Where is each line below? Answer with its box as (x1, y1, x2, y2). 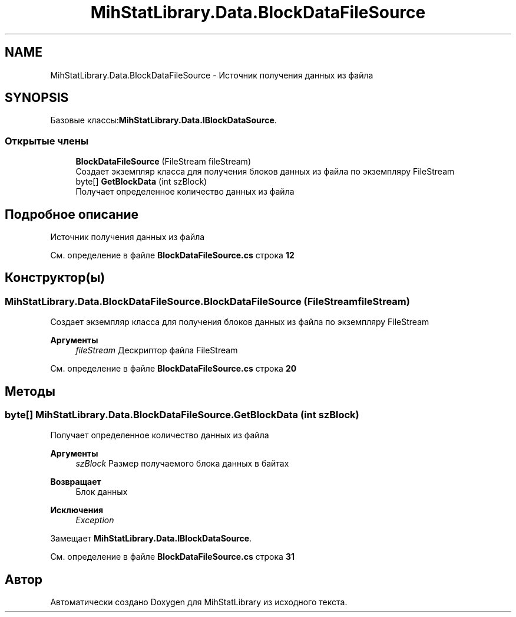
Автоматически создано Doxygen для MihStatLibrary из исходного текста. (50, 597, 348, 608)
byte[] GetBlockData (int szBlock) (75, 176, 207, 187)
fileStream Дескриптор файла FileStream (75, 345, 238, 356)
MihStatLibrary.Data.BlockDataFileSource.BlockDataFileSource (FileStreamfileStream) (5, 295, 410, 307)
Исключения (50, 505, 104, 516)
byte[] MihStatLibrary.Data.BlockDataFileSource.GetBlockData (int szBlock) (5, 409, 359, 421)
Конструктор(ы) (5, 270, 105, 285)
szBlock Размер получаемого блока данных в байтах (75, 458, 289, 469)
